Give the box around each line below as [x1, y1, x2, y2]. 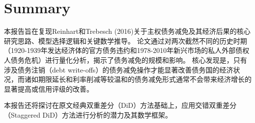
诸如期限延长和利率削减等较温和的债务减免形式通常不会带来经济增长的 [24, 74, 252, 84]
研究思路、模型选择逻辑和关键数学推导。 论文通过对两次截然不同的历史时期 [4, 35, 247, 46]
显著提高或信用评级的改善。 [4, 83, 93, 94]
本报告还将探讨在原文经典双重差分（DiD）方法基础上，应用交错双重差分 [4, 100, 237, 110]
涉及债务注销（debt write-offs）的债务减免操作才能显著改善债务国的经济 [4, 64, 233, 74]
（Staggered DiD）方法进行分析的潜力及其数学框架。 [4, 109, 172, 120]
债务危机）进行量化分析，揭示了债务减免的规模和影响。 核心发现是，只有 [10, 54, 247, 65]
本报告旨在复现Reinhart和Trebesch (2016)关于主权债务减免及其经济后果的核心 [4, 26, 251, 36]
